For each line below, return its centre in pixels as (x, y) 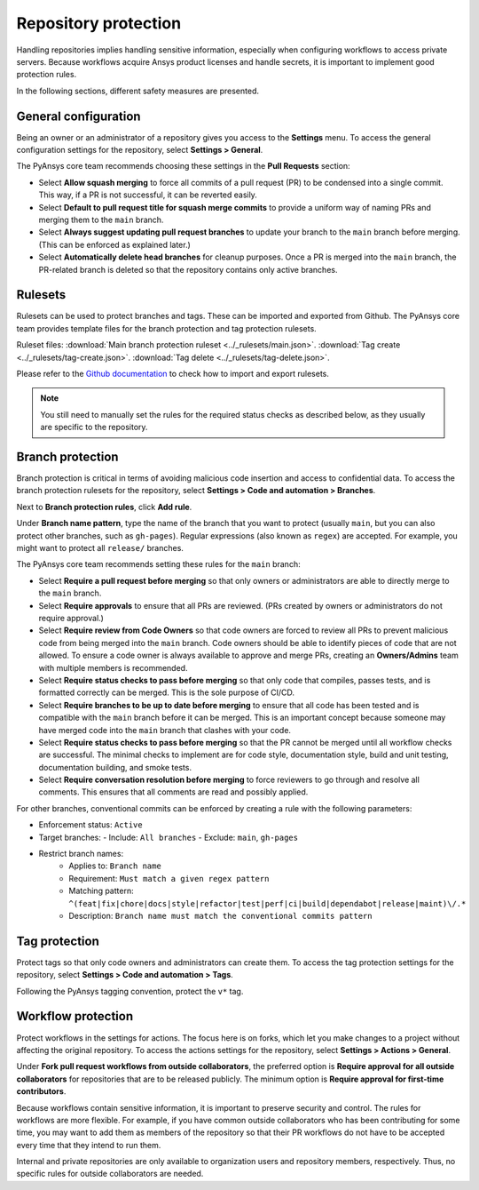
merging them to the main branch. (101, 220)
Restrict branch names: (81, 854)
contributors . (41, 1091)
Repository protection (99, 23)
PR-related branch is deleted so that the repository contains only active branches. (188, 269)
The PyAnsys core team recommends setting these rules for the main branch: (158, 564)
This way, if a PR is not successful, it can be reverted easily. (148, 195)
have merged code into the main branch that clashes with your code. (165, 730)
